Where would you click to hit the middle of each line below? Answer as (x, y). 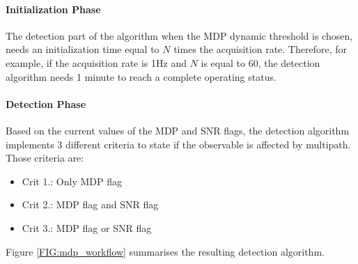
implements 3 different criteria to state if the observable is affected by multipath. (178, 144)
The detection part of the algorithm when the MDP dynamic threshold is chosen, (179, 35)
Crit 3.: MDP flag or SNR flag (87, 227)
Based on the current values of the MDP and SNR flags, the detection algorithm (178, 130)
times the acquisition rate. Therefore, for (260, 49)
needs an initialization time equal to (83, 49)
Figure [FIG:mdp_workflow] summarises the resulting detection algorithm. (165, 251)
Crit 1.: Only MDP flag (72, 181)
